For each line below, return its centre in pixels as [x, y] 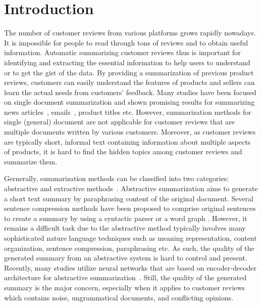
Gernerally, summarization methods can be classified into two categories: [117, 178]
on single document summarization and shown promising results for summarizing [129, 102]
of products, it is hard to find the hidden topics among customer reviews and [123, 151]
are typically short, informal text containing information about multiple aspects [127, 141]
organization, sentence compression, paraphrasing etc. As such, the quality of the [129, 248]
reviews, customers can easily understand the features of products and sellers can [129, 82]
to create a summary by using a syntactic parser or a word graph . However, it [126, 218]
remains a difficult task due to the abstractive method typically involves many [125, 228]
